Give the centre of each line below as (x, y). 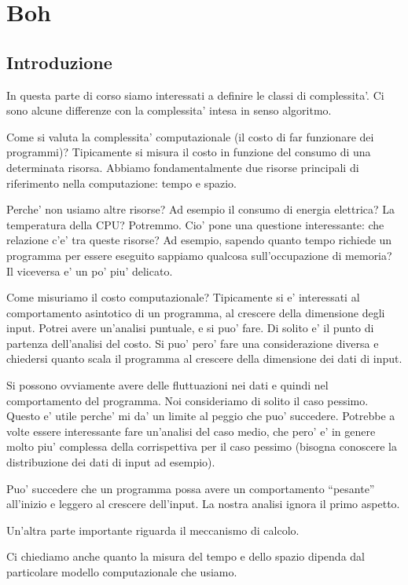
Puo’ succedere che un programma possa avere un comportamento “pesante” (191, 488)
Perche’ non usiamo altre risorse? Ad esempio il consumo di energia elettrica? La (201, 209)
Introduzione (59, 62)
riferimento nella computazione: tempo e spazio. (121, 183)
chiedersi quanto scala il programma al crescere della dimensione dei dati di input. (204, 358)
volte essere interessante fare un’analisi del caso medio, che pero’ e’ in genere (191, 431)
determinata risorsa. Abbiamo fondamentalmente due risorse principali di (183, 167)
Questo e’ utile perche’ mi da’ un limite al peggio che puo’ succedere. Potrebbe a (201, 416)
